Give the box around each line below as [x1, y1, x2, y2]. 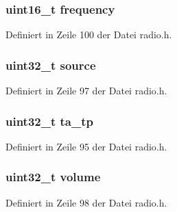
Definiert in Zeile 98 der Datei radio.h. [5, 195, 167, 209]
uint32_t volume [5, 168, 101, 185]
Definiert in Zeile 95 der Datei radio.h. [5, 139, 167, 153]
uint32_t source [5, 56, 96, 73]
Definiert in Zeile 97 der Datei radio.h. [5, 83, 167, 98]
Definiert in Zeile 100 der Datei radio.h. [5, 27, 172, 42]
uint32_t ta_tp [5, 112, 93, 129]
